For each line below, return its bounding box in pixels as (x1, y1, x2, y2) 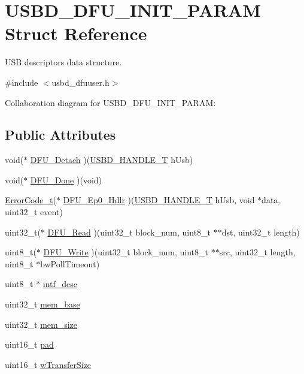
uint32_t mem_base (5, 298, 80, 310)
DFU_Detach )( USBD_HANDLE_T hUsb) (30, 153, 193, 166)
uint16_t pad (5, 338, 54, 351)
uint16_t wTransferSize (5, 358, 92, 370)
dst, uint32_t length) (221, 225, 300, 238)
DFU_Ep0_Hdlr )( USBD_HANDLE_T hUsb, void (63, 194, 255, 206)
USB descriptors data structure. (5, 56, 122, 68)
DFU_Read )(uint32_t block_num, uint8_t (47, 225, 211, 238)
